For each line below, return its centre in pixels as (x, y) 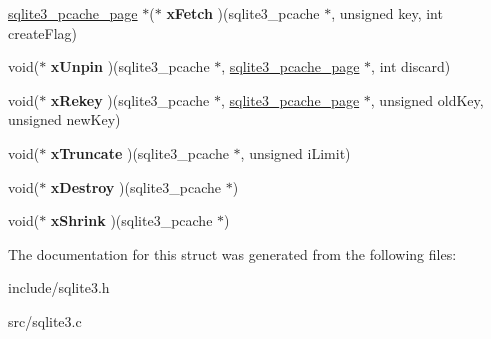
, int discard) (411, 66)
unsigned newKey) (64, 119)
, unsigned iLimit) (295, 152)
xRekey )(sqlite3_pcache (130, 99)
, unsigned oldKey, (427, 99)
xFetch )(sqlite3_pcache (243, 13)
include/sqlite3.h (59, 287)
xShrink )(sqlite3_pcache (131, 220)
